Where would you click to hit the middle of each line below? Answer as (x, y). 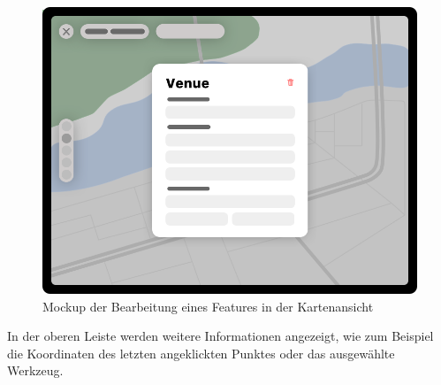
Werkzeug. (35, 370)
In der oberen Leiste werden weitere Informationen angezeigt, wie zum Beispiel (220, 336)
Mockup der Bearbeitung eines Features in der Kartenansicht (208, 306)
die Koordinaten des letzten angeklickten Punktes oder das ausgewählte (201, 353)
